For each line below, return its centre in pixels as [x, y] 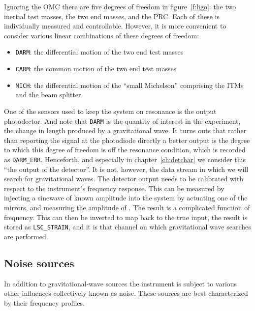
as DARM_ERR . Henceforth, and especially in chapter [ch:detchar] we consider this [125, 159]
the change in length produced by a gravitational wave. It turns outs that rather [125, 130]
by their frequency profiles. [44, 302]
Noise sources [39, 263]
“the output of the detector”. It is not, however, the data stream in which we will [126, 169]
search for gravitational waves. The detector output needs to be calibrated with [124, 179]
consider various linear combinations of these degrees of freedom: [102, 35]
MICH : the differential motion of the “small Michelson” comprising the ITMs [129, 85]
